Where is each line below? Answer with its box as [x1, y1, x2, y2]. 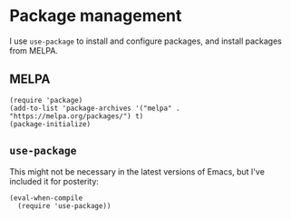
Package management [9, 5, 182, 26]
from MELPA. [9, 45, 59, 55]
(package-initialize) [9, 119, 92, 128]
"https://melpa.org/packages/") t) [9, 111, 144, 121]
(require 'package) [9, 95, 83, 105]
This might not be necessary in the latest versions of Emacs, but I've [9, 165, 266, 177]
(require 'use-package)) [17, 201, 112, 210]
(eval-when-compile [9, 193, 83, 203]
